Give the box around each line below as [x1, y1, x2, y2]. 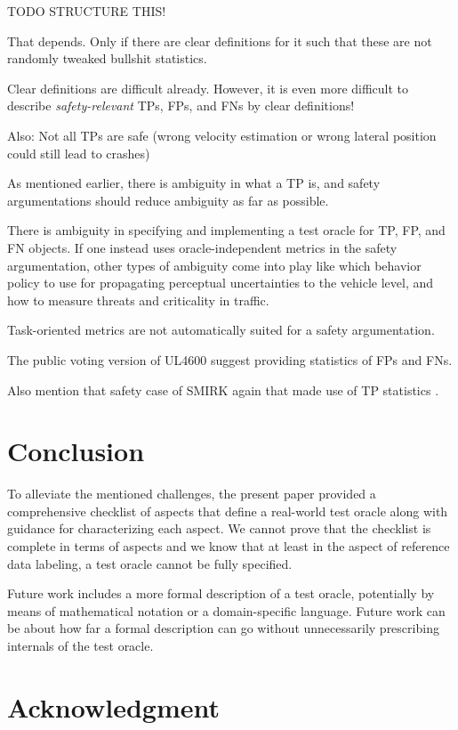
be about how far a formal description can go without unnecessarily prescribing [7, 619, 439, 637]
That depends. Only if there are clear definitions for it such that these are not [7, 31, 432, 50]
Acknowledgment [7, 688, 220, 725]
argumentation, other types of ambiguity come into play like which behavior [7, 255, 422, 274]
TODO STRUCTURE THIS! [7, 2, 166, 20]
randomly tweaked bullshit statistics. [7, 49, 207, 68]
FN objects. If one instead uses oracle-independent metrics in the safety [7, 238, 398, 256]
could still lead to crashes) [7, 143, 150, 162]
